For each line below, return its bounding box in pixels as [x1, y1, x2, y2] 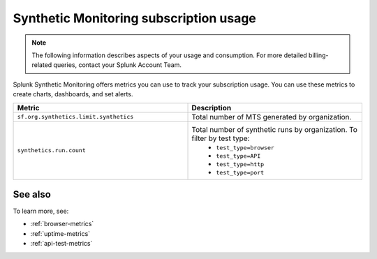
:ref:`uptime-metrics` [30, 229, 91, 237]
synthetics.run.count [17, 147, 87, 154]
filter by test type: [191, 133, 250, 143]
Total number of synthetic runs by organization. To [191, 124, 357, 134]
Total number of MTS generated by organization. [191, 112, 352, 121]
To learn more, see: [13, 207, 69, 216]
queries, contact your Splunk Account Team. [53, 61, 182, 69]
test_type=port [216, 168, 265, 176]
